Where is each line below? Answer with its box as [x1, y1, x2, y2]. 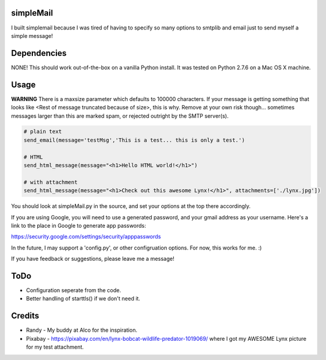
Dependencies [11, 48, 67, 58]
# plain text [23, 128, 62, 135]
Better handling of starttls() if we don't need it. [26, 295, 141, 302]
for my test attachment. [26, 343, 84, 351]
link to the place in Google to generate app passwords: [11, 222, 146, 229]
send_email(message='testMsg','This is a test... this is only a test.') [23, 136, 245, 144]
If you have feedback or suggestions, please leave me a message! [11, 255, 175, 263]
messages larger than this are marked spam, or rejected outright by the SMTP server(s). [11, 112, 229, 120]
